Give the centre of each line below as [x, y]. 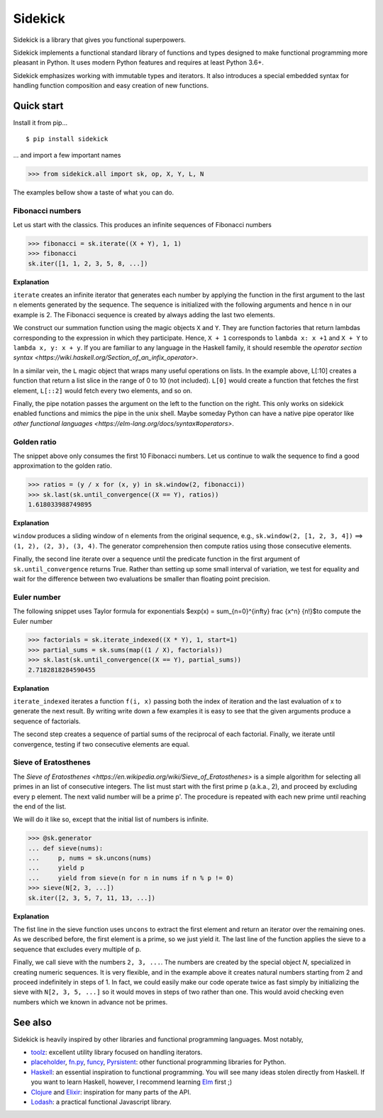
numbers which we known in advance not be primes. [90, 1002]
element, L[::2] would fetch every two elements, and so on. [103, 390]
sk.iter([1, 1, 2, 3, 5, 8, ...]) [88, 263]
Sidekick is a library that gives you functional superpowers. [99, 40]
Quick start [38, 105]
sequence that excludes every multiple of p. [77, 949]
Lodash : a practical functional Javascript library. [101, 1102]
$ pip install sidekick [67, 139]
